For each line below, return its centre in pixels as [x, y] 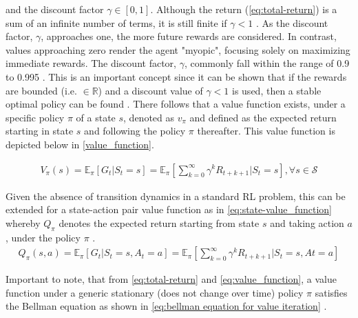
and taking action [307, 222]
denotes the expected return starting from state [159, 222]
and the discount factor [55, 9]
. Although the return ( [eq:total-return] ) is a [244, 9]
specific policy [35, 117]
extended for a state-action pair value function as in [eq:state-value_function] [169, 209]
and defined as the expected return [263, 117]
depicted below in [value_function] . [80, 144]
